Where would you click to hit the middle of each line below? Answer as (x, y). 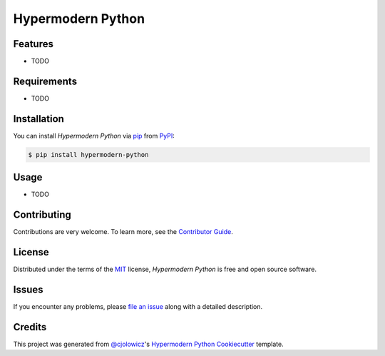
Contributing (42, 215)
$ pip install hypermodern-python (88, 154)
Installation (38, 119)
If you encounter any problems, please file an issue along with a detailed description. (138, 307)
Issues (28, 289)
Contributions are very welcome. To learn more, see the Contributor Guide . (123, 232)
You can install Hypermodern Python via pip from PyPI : (94, 136)
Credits (30, 327)
